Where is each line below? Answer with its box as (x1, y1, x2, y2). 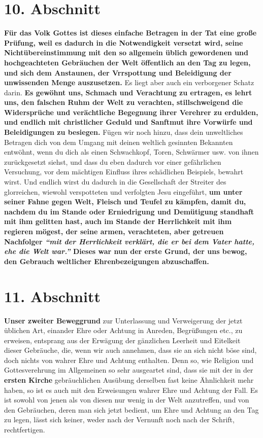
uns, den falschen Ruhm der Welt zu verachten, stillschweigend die (4, 97, 243, 107)
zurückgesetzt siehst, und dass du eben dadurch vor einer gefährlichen (4, 156, 221, 167)
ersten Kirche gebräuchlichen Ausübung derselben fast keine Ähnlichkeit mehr (4, 375, 254, 385)
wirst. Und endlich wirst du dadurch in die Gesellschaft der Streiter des (4, 176, 226, 187)
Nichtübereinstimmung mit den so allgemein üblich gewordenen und (4, 47, 249, 58)
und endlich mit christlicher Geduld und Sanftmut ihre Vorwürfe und (4, 117, 253, 127)
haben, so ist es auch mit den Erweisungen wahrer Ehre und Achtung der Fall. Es (4, 384, 258, 395)
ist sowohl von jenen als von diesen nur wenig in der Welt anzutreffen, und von (4, 394, 249, 405)
